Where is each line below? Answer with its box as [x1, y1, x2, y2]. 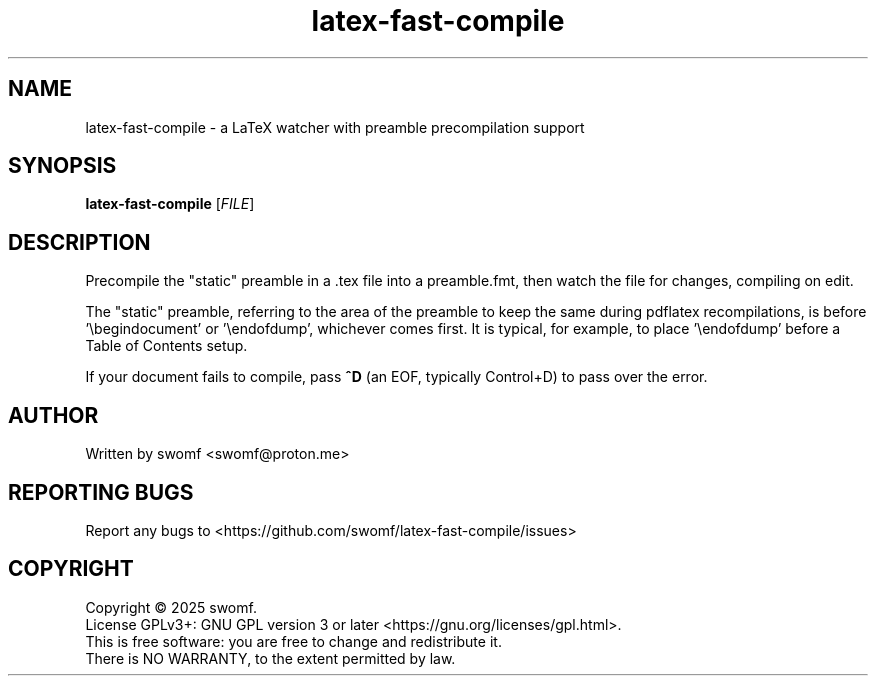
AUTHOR [8, 402, 99, 428]
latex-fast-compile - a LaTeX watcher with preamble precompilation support [85, 118, 585, 136]
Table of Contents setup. [85, 337, 248, 355]
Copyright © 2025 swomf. [85, 598, 257, 616]
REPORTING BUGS [8, 479, 194, 505]
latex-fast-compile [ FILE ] [85, 195, 255, 213]
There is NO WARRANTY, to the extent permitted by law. [85, 649, 456, 667]
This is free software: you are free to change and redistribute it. [85, 632, 502, 650]
